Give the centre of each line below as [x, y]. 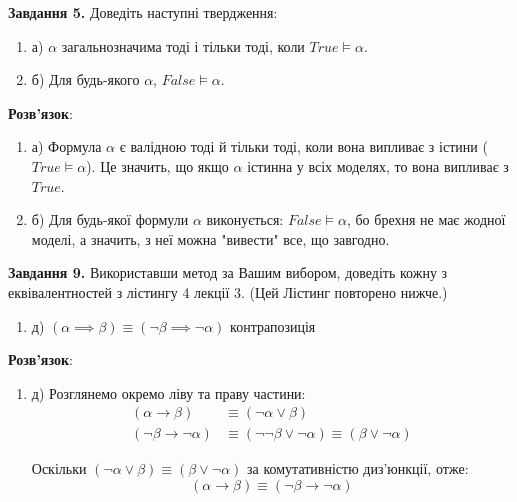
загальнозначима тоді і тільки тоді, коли [183, 45]
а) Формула [66, 146]
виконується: [245, 219]
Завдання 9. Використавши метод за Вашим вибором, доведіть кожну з [228, 272]
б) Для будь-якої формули [110, 219]
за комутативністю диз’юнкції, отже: [358, 468]
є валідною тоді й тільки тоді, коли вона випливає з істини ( [303, 146]
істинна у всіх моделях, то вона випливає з [378, 165]
